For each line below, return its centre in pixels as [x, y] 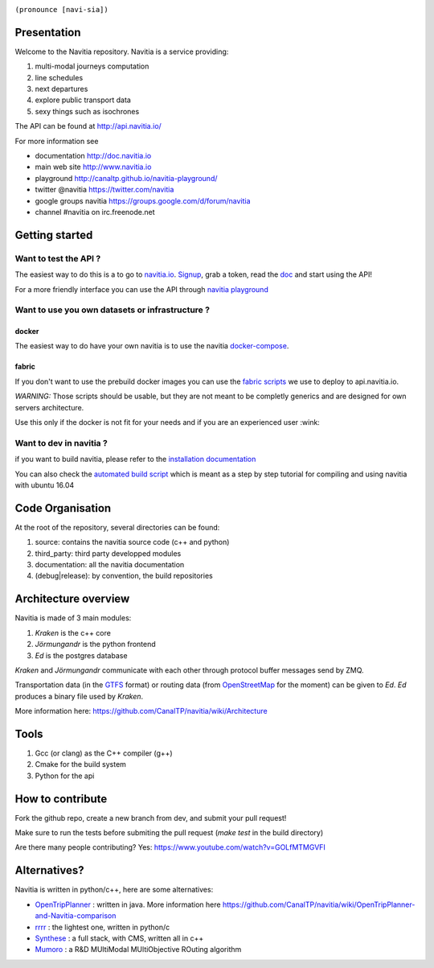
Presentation [48, 32]
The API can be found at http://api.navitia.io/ [88, 126]
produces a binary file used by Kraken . [79, 696]
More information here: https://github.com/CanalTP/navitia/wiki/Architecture [141, 711]
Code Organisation [63, 508]
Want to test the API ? [58, 258]
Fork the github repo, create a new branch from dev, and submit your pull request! [151, 818]
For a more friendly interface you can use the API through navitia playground [141, 289]
